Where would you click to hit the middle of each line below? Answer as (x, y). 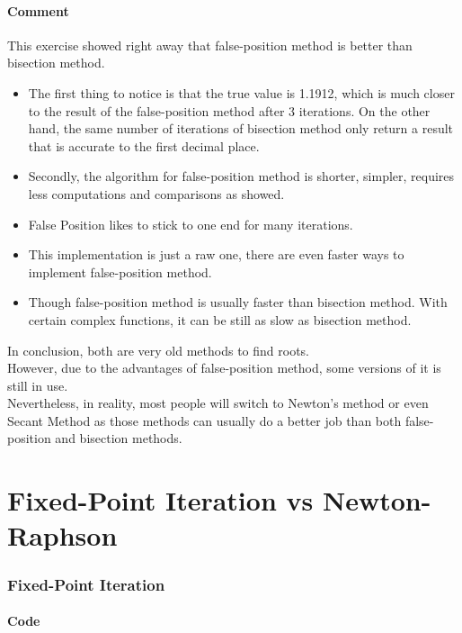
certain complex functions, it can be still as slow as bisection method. (220, 319)
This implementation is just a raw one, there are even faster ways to (216, 254)
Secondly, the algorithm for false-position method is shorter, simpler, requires (241, 176)
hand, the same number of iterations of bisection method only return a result (241, 128)
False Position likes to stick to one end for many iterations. (191, 224)
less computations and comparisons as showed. (156, 193)
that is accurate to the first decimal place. (144, 145)
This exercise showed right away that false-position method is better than (210, 45)
